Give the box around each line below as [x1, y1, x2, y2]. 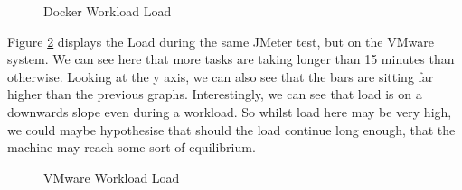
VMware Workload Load [43, 167, 180, 186]
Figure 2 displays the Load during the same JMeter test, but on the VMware [7, 32, 434, 50]
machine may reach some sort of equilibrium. [7, 138, 256, 157]
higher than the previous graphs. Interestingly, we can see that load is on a [7, 85, 422, 104]
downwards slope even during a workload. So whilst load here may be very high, [7, 102, 452, 121]
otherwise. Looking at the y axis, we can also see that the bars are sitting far [7, 67, 434, 86]
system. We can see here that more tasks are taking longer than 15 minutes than [7, 50, 455, 68]
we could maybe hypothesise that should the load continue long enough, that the [7, 120, 456, 139]
